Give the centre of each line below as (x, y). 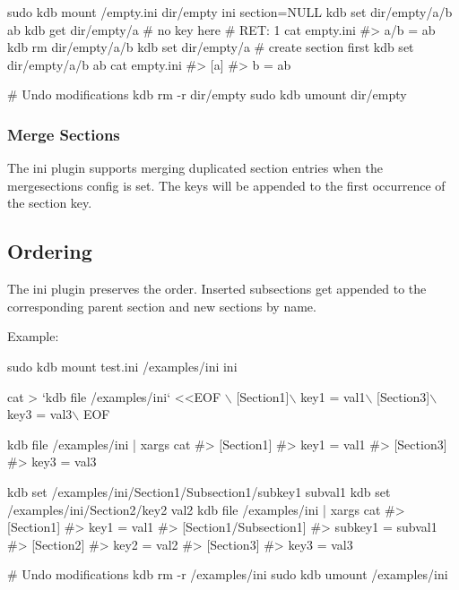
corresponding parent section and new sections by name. (162, 306)
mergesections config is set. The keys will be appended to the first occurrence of (226, 185)
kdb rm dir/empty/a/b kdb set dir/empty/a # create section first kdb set (211, 47)
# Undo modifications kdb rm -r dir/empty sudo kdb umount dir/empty (207, 94)
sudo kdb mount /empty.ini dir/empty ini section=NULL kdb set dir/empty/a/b (230, 12)
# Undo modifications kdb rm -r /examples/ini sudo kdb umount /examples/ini (228, 574)
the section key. (50, 203)
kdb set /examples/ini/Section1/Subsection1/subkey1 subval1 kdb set (199, 491)
